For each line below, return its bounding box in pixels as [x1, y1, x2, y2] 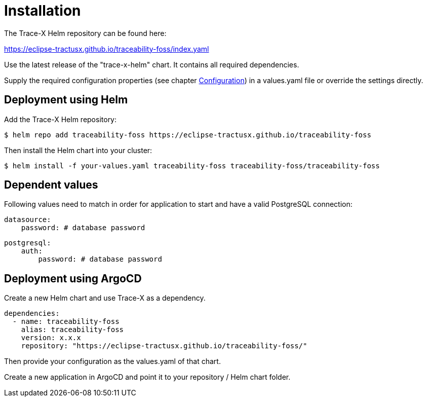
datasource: [4, 215, 51, 224]
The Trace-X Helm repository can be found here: [4, 28, 167, 38]
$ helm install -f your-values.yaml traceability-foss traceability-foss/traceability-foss [4, 161, 380, 170]
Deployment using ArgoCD [4, 272, 142, 285]
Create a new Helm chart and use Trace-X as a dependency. [4, 294, 206, 303]
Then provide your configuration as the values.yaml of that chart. [4, 357, 221, 366]
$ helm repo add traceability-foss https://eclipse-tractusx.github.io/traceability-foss [4, 130, 371, 139]
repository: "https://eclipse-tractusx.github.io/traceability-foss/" [21, 342, 307, 350]
